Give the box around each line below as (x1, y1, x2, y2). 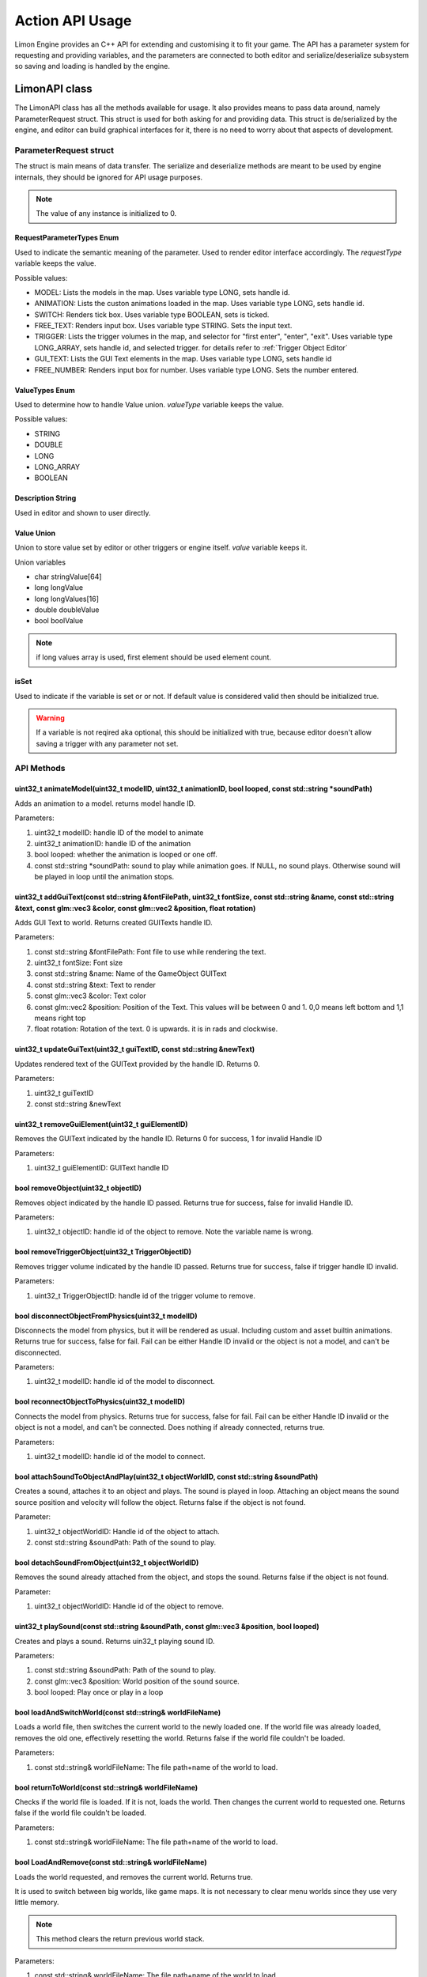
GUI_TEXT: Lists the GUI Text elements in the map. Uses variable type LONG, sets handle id (34, 354, 332, 364)
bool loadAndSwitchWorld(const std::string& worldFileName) (14, 1708, 221, 1718)
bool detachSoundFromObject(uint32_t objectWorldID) (14, 1558, 199, 1567)
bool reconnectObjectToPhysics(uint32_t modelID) (14, 1397, 186, 1407)
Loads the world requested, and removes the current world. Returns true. (14, 1872, 253, 1881)
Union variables (14, 558, 66, 567)
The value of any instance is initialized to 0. (36, 209, 177, 218)
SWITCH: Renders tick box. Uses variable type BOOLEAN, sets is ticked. (34, 309, 270, 319)
